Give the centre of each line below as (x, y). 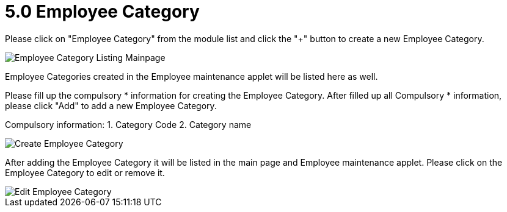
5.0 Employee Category (102, 12)
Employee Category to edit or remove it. (85, 172)
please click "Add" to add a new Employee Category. (111, 105)
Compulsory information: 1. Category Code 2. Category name (128, 124)
